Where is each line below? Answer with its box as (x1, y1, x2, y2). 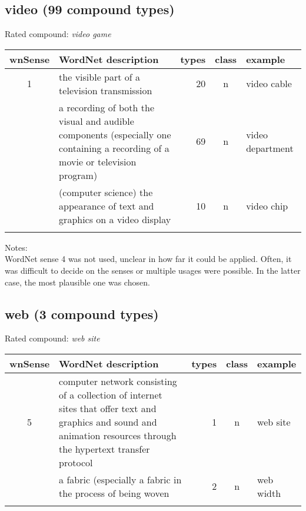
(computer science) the (59, 185, 153, 199)
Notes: (5, 241, 28, 253)
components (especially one (59, 127, 171, 141)
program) (59, 168, 98, 182)
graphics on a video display (59, 212, 171, 226)
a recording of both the (59, 100, 154, 114)
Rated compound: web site (5, 332, 100, 344)
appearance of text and (59, 198, 154, 213)
